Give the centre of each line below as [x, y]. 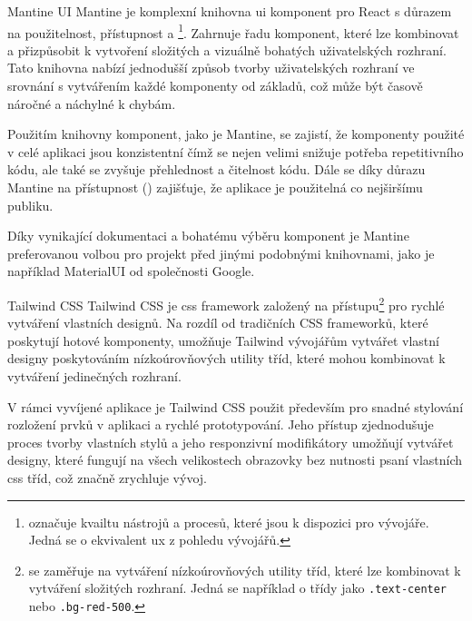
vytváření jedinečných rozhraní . [94, 376]
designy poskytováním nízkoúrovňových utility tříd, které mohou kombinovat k [226, 358]
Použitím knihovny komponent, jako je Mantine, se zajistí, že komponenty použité [236, 134]
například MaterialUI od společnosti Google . [131, 271]
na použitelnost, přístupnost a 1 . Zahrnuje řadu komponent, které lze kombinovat [233, 31]
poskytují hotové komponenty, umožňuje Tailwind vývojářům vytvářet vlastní [223, 340]
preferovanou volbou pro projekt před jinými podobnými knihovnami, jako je [221, 253]
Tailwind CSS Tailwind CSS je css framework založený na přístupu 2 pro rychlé [226, 303]
